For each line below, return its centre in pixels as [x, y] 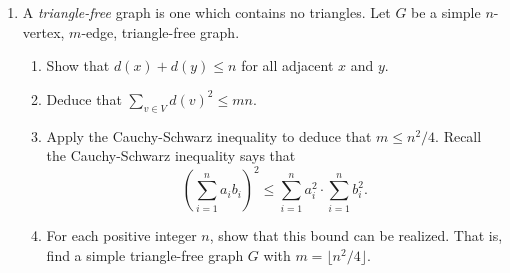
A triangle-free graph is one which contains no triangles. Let [206, 12]
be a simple [446, 12]
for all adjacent [287, 65]
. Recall [458, 135]
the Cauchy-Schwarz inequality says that [171, 155]
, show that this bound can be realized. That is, [356, 235]
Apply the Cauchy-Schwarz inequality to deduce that [209, 135]
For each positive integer [121, 235]
